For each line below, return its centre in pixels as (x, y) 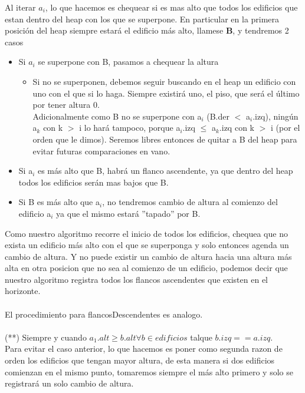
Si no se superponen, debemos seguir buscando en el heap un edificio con (164, 81)
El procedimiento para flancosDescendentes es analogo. (104, 314)
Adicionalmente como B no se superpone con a (117, 116)
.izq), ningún (276, 116)
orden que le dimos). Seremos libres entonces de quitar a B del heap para (165, 139)
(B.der (218, 116)
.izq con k (237, 128)
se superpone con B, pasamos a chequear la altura (128, 62)
